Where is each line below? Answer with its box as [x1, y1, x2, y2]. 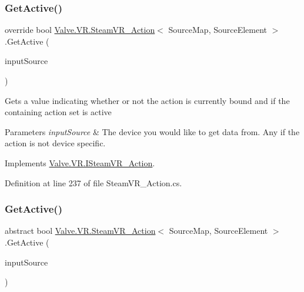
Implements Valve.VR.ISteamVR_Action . [5, 156, 155, 169]
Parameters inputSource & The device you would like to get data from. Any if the [5, 125, 300, 137]
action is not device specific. [5, 137, 106, 149]
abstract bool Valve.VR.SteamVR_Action [5, 224, 156, 237]
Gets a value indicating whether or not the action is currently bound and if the [5, 94, 290, 106]
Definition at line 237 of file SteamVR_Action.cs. [5, 176, 182, 189]
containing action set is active [5, 106, 112, 118]
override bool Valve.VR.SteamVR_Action [5, 24, 155, 36]
